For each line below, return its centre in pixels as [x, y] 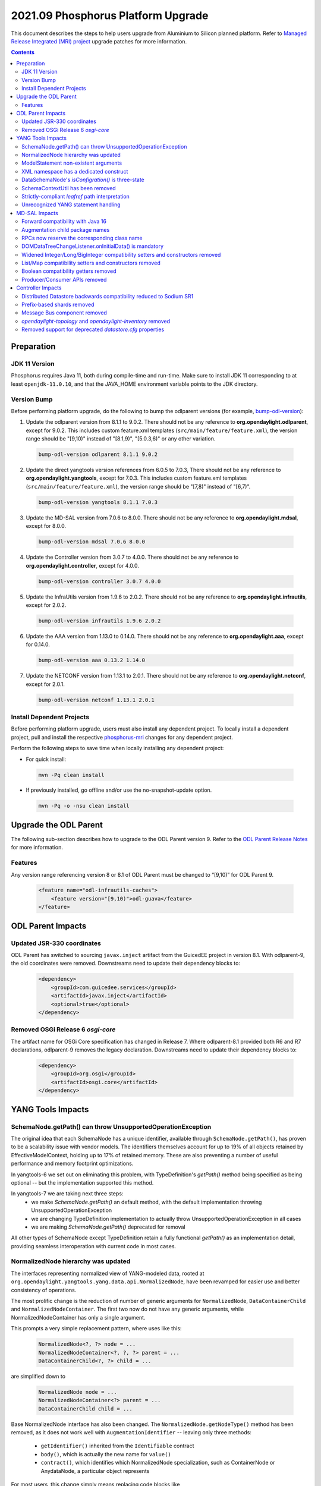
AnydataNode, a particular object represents [95, 1471]
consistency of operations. [44, 1290]
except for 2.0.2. [46, 605]
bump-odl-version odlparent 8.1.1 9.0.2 [98, 454]
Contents [23, 52]
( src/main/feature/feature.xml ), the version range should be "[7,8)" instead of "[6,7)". [138, 486]
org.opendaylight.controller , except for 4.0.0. [82, 565]
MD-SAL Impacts [37, 213]
